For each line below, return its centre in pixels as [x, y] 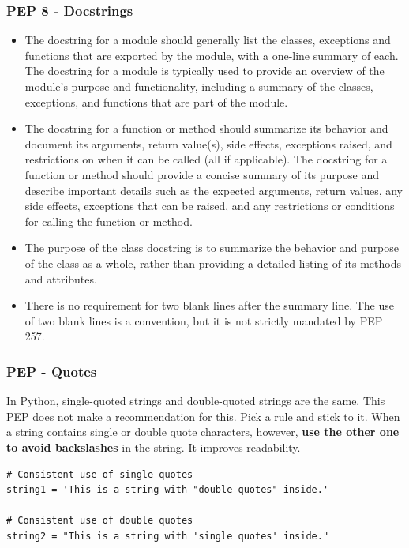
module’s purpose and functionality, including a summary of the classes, [199, 86]
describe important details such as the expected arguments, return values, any [214, 190]
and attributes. [61, 278]
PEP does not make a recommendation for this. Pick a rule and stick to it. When [203, 416]
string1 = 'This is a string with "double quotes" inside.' [168, 490]
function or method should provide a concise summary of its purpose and [202, 174]
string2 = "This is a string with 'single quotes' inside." [168, 536]
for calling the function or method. [109, 221]
